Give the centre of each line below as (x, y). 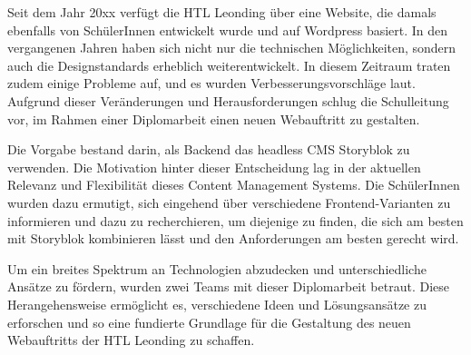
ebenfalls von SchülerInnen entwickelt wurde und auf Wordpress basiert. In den (228, 30)
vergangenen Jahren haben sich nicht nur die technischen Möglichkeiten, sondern (232, 48)
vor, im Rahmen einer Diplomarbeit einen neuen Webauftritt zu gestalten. (214, 118)
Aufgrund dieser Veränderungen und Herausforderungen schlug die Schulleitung (228, 100)
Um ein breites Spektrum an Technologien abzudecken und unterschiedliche (217, 268)
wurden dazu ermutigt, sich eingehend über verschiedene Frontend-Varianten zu (229, 202)
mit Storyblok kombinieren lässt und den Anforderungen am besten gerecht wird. (233, 238)
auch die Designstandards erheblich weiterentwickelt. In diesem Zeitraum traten (229, 65)
